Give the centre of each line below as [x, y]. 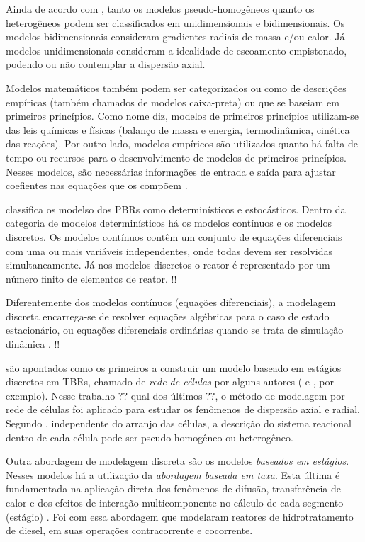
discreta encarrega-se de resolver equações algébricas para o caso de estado [168, 316]
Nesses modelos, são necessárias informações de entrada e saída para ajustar [171, 171]
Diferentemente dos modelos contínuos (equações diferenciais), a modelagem [171, 302]
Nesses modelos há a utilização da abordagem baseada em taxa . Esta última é [173, 474]
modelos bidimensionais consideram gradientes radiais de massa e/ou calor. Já [175, 36]
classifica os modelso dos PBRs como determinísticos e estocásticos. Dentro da [176, 209]
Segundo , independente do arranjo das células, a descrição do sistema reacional [179, 423]
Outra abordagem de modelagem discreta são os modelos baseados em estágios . [178, 461]
